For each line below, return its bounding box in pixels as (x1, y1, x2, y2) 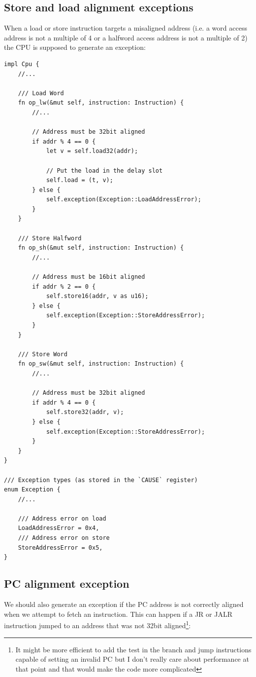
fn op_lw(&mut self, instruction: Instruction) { (18, 99, 184, 107)
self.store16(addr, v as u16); (46, 293, 149, 300)
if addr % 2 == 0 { (32, 283, 96, 290)
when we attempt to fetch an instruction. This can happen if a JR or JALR (4, 608, 232, 619)
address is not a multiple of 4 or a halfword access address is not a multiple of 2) (4, 32, 248, 42)
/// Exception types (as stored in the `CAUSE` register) (4, 476, 198, 484)
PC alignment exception (4, 576, 129, 591)
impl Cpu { (4, 60, 39, 68)
